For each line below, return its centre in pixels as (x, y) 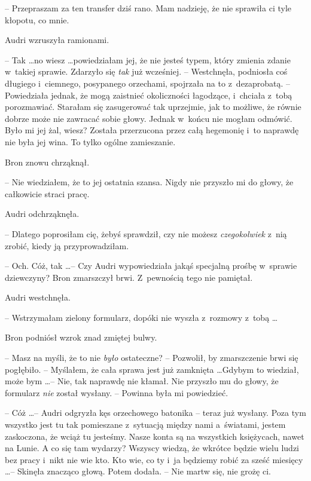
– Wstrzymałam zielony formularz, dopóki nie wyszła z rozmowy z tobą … (141, 317)
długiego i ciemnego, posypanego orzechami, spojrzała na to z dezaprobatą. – (148, 83)
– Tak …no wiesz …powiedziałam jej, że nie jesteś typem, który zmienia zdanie (148, 59)
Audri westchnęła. (38, 297)
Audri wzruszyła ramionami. (57, 40)
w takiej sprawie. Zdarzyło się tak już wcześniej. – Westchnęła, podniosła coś (146, 71)
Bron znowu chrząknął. (47, 162)
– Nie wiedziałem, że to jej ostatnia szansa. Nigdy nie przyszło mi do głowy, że (149, 182)
